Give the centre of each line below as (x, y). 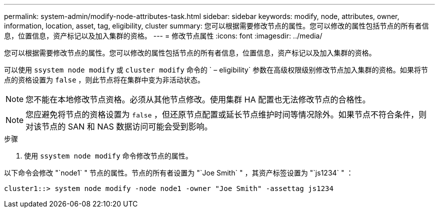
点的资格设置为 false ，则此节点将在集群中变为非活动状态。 (104, 80)
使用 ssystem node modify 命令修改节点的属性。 (108, 156)
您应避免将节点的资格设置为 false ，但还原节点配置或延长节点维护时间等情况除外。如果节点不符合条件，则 (226, 114)
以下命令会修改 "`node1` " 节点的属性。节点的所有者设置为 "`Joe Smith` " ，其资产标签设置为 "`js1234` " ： (179, 173)
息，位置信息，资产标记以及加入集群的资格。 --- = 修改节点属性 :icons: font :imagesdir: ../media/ (163, 36)
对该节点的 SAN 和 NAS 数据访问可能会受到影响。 (119, 126)
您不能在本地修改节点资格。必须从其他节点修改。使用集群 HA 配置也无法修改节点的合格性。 (198, 99)
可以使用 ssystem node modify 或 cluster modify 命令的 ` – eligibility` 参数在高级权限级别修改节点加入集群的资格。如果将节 (216, 70)
